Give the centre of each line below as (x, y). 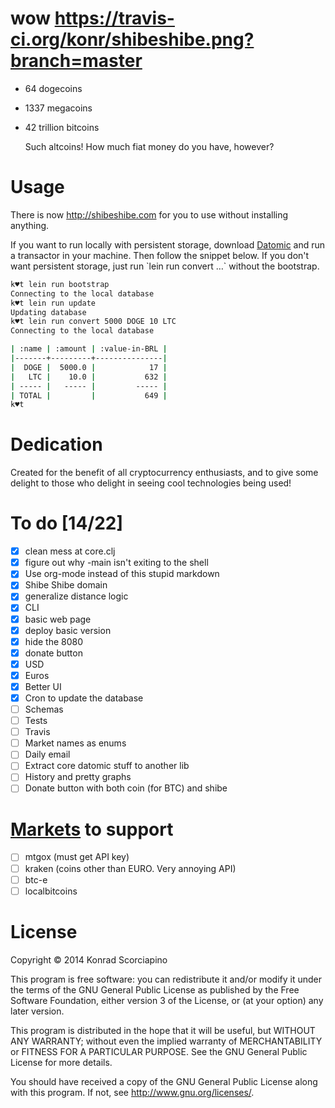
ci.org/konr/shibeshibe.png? (132, 39)
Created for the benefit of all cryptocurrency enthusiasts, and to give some (164, 473)
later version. (37, 1011)
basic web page (58, 619)
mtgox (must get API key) (77, 857)
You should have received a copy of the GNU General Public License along (164, 1081)
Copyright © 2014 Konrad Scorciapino (89, 959)
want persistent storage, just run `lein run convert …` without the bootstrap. (165, 266)
